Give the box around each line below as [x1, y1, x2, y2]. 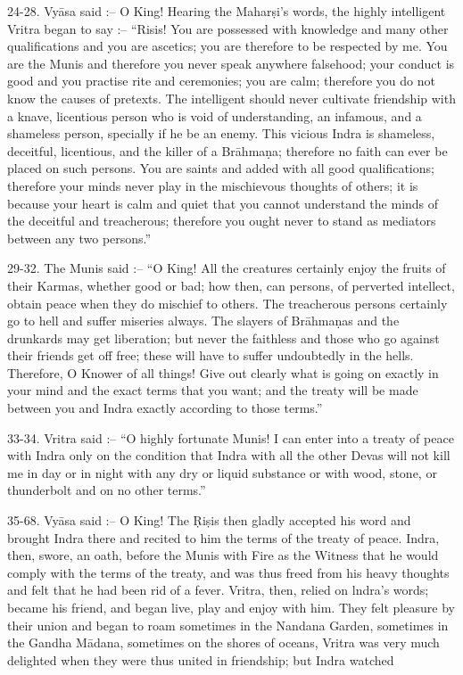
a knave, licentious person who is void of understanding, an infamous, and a [7, 106, 422, 125]
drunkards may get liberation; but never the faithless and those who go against [7, 328, 440, 347]
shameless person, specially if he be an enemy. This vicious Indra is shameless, [7, 124, 435, 143]
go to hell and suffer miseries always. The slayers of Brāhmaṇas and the [7, 311, 400, 330]
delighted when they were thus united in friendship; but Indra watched [7, 650, 394, 669]
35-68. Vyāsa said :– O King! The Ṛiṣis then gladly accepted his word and [7, 511, 411, 530]
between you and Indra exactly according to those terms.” [7, 399, 323, 417]
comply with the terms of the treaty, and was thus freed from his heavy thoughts [7, 563, 450, 581]
